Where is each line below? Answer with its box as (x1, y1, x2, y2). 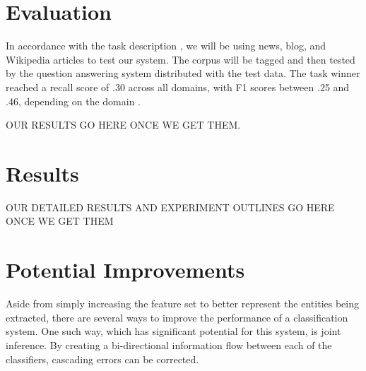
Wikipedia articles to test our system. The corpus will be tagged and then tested (6, 52, 355, 66)
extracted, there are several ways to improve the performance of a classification (6, 310, 348, 324)
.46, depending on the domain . (6, 93, 141, 108)
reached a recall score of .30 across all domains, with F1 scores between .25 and (6, 79, 350, 94)
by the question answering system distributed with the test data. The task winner (6, 66, 360, 81)
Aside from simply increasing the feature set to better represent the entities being (6, 296, 359, 311)
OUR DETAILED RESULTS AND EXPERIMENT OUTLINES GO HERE (6, 199, 335, 214)
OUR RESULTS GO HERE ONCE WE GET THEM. (6, 117, 241, 132)
